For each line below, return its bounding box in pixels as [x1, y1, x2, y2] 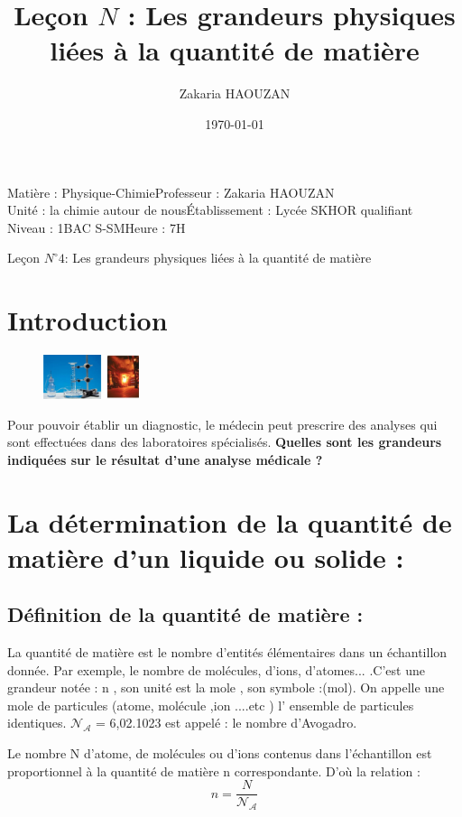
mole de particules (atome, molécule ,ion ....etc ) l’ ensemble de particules [7, 695, 414, 714]
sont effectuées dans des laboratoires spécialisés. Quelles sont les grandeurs [7, 432, 442, 451]
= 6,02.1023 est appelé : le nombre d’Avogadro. [96, 713, 357, 732]
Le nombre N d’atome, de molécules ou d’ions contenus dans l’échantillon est [7, 744, 432, 763]
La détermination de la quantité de [7, 503, 452, 540]
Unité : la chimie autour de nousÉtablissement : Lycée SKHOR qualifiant [7, 200, 413, 219]
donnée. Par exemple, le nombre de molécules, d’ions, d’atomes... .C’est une [7, 660, 425, 679]
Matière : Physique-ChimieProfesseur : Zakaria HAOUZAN [7, 182, 335, 201]
